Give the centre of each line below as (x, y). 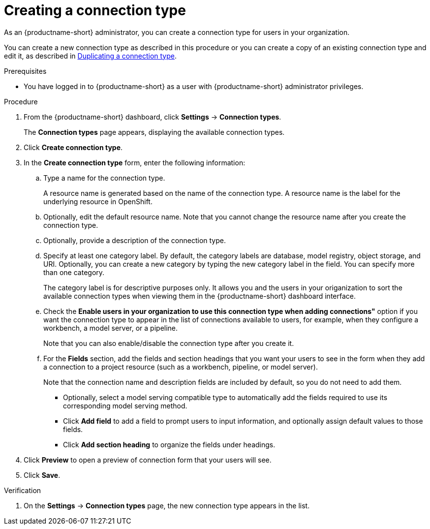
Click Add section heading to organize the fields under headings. (169, 444)
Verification (23, 490)
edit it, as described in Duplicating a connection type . (91, 56)
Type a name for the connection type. (104, 178)
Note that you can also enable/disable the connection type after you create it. (169, 343)
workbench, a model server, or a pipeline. (111, 328)
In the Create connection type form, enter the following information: (135, 162)
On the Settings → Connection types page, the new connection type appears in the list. (167, 505)
